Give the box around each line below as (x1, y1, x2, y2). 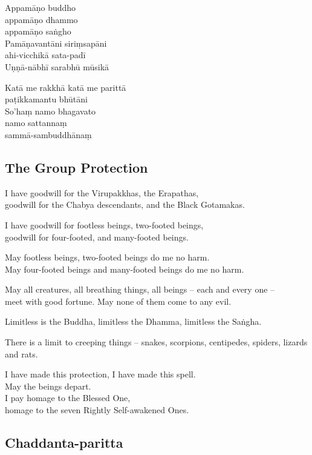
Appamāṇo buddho (5, 1, 76, 13)
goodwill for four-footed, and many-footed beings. (5, 230, 189, 243)
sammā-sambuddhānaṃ (5, 128, 92, 141)
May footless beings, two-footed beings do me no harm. (5, 251, 210, 264)
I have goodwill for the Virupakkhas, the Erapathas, (5, 186, 199, 199)
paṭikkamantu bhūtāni (5, 93, 88, 105)
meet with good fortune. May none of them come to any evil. (5, 294, 232, 307)
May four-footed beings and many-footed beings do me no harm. (5, 262, 244, 275)
